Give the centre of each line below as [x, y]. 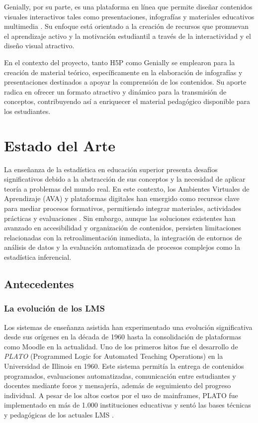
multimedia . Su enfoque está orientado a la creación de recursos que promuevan [126, 26]
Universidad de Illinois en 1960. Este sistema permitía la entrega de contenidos [124, 366]
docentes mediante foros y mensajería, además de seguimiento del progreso [118, 385]
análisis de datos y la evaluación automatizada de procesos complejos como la [122, 247]
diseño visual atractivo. [39, 46]
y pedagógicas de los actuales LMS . [59, 414]
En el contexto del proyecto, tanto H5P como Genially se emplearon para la [120, 62]
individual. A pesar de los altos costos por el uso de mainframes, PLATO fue [121, 395]
